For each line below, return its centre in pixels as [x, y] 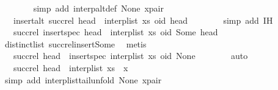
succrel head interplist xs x [71, 67]
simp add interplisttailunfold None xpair [83, 79]
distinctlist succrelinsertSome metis [75, 43]
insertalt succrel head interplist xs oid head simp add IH [143, 20]
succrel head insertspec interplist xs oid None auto [130, 56]
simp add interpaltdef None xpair [98, 8]
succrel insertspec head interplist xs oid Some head [115, 32]
